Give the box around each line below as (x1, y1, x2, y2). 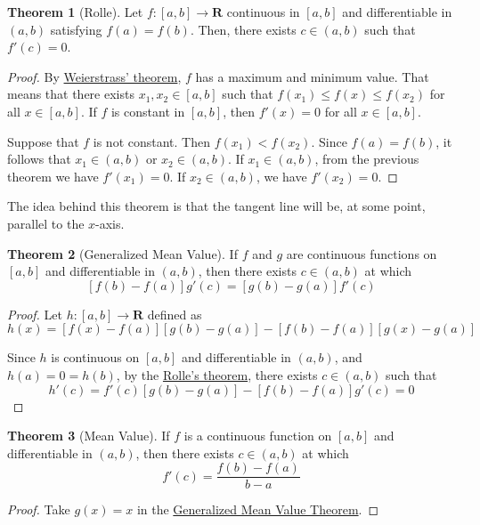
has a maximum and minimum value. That (195, 67, 429, 85)
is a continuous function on (183, 426, 332, 445)
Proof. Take (7, 500, 70, 519)
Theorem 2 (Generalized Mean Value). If (7, 244, 238, 262)
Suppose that (7, 132, 79, 150)
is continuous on (51, 348, 140, 367)
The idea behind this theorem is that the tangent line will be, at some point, (7, 197, 426, 215)
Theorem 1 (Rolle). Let (7, 3, 143, 20)
